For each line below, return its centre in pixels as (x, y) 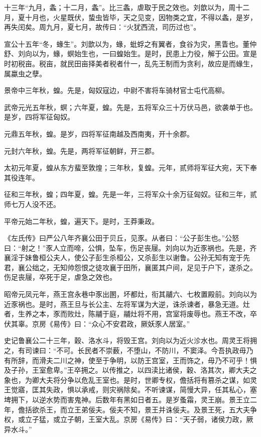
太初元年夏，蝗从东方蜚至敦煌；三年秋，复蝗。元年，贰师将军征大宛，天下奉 (130, 168)
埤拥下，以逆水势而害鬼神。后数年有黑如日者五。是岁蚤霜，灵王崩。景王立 (127, 399)
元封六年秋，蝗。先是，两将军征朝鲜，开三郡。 (81, 150)
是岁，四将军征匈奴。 (39, 117)
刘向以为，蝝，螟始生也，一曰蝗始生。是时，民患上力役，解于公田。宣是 (137, 53)
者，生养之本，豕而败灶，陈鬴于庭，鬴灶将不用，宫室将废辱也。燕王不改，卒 (130, 314)
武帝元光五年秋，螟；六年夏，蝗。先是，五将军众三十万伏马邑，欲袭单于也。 (130, 107)
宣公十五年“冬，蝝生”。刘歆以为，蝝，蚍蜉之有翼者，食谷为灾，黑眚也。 (123, 43)
